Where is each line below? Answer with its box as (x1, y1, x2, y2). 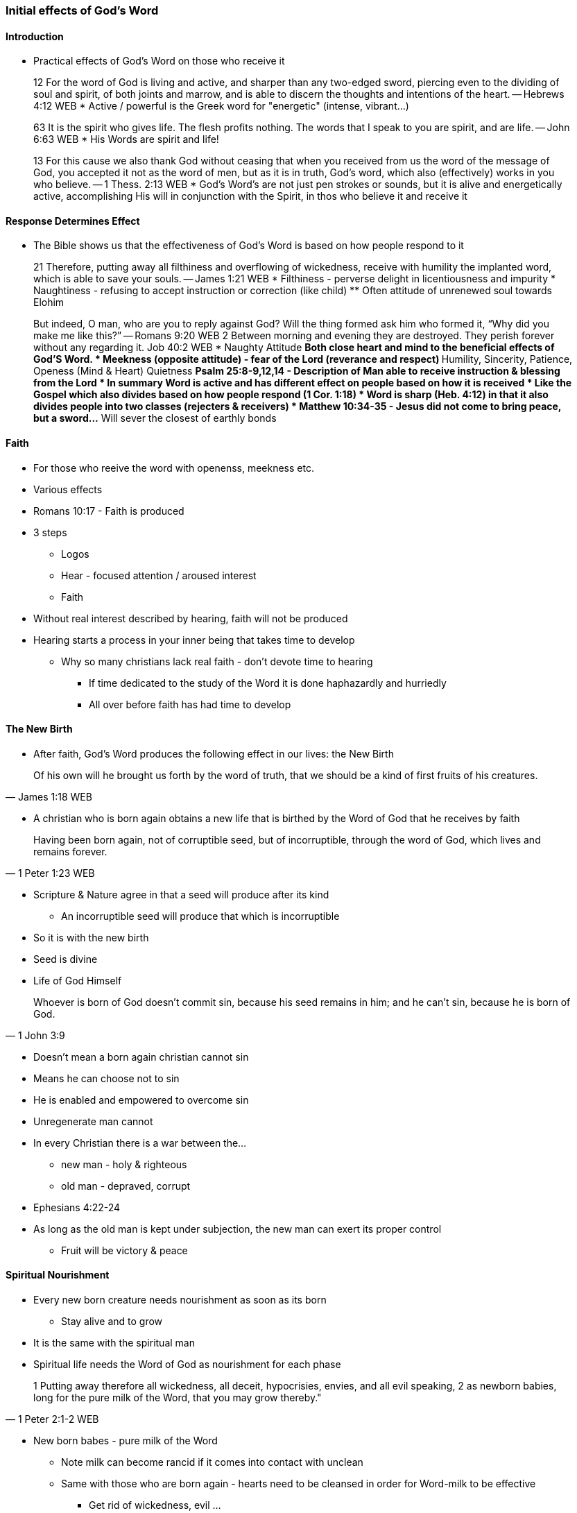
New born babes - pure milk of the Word (33, 1435, 218, 1447)
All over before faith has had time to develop (89, 698, 291, 710)
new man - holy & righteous (61, 1158, 187, 1170)
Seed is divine (33, 952, 98, 965)
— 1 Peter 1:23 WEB (6, 866, 95, 879)
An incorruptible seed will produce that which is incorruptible (61, 909, 340, 922)
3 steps (33, 526, 67, 538)
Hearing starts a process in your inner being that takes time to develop (33, 633, 355, 646)
